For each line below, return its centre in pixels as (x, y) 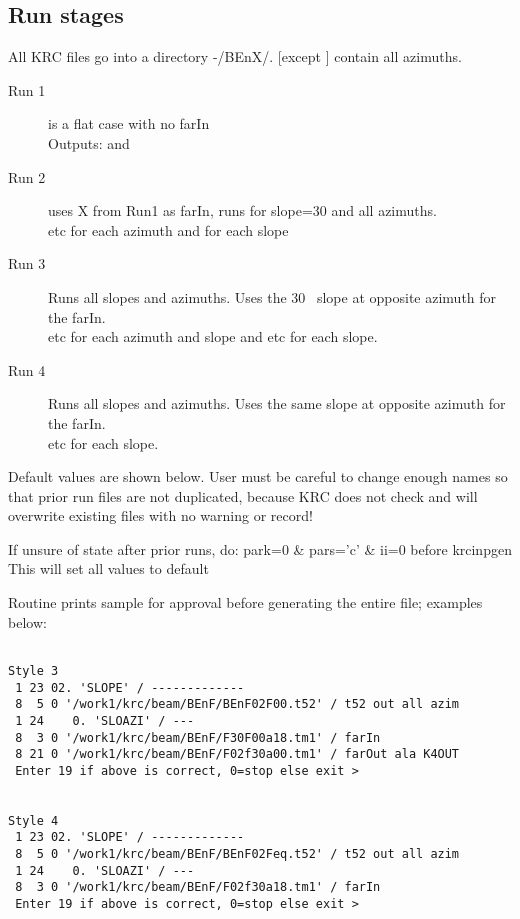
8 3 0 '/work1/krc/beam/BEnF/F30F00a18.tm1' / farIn (198, 737)
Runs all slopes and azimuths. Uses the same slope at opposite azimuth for (277, 403)
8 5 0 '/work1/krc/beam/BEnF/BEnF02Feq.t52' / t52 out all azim (237, 854)
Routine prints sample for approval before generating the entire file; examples (245, 602)
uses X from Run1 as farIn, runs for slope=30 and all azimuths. (242, 210)
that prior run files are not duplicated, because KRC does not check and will (243, 495)
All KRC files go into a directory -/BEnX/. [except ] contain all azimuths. (235, 56)
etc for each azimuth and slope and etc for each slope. (213, 336)
